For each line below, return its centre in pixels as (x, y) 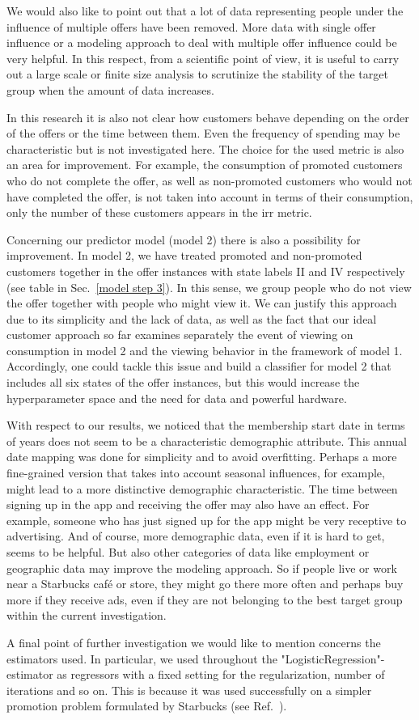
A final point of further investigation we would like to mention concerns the (194, 642)
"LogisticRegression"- (333, 658)
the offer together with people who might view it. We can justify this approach (202, 303)
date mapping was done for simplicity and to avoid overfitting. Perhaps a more (202, 457)
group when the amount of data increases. (110, 89)
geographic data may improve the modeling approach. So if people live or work (202, 568)
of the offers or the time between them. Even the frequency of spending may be (203, 133)
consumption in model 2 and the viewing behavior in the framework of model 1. (205, 350)
